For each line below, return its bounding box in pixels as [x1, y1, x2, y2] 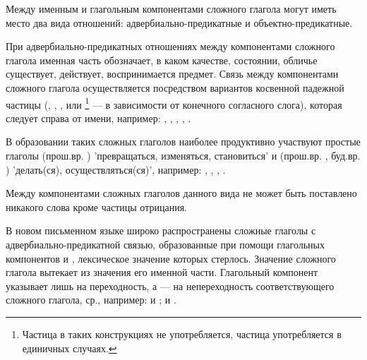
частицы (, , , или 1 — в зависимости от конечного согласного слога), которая [6, 95, 342, 112]
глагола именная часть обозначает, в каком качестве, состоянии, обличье [6, 52, 318, 67]
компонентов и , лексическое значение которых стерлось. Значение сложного [6, 251, 336, 265]
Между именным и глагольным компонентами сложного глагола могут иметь [6, 1, 337, 16]
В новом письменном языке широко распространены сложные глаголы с [6, 223, 316, 238]
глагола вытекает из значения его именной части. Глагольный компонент [6, 265, 318, 280]
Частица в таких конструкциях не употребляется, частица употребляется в [22, 326, 342, 341]
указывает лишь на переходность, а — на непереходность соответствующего [6, 278, 335, 293]
